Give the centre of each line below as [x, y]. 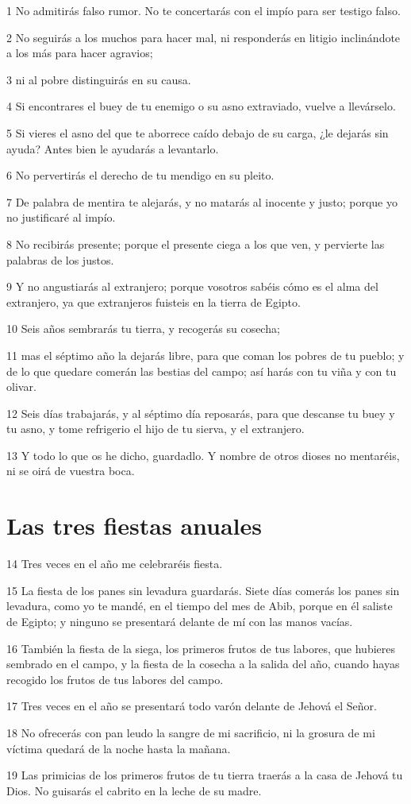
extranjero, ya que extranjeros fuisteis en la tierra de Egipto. [154, 301]
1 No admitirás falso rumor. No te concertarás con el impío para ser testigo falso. [204, 10]
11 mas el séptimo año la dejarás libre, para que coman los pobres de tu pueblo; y [205, 355]
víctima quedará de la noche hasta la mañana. [119, 748]
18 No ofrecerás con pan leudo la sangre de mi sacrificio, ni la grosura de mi [191, 732]
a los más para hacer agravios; [80, 53]
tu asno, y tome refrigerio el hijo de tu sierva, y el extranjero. [156, 429]
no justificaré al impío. [61, 217]
